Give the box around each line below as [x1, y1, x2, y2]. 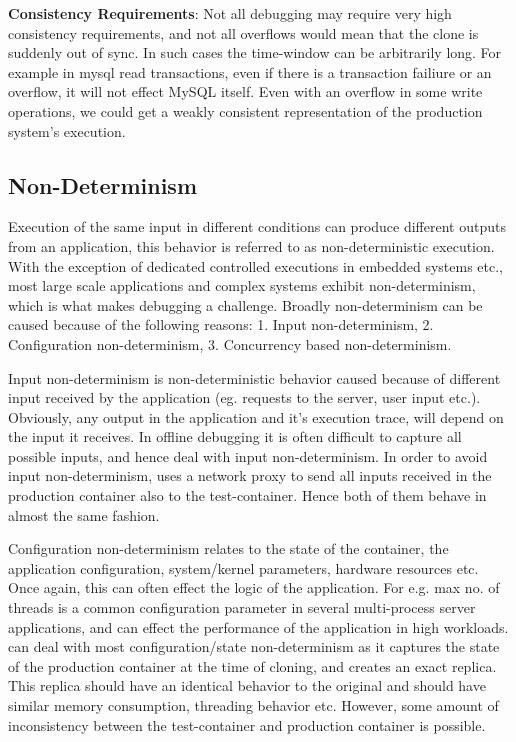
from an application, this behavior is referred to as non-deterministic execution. [8, 235, 495, 256]
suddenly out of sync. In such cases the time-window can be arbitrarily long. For [8, 42, 502, 63]
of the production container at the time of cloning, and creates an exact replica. [8, 655, 497, 676]
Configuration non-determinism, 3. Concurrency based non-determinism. [8, 333, 452, 354]
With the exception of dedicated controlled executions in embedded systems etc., [8, 255, 503, 276]
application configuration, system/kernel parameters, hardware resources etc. [8, 557, 479, 578]
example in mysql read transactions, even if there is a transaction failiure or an [8, 61, 492, 82]
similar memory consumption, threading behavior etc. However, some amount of [8, 695, 499, 716]
